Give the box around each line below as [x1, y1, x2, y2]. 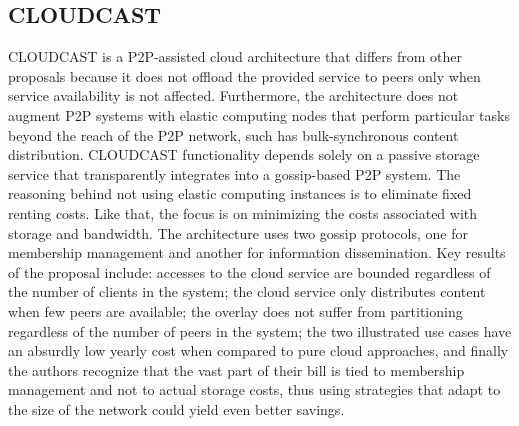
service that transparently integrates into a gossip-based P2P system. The [8, 163, 461, 184]
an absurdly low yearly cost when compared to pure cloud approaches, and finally [8, 340, 509, 361]
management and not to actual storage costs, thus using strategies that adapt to [8, 379, 501, 400]
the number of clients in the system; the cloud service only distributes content [8, 281, 486, 302]
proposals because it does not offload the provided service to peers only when [8, 65, 481, 86]
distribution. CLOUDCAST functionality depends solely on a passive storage [8, 144, 480, 165]
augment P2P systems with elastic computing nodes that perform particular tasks [8, 104, 510, 125]
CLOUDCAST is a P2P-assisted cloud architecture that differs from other [8, 46, 463, 67]
